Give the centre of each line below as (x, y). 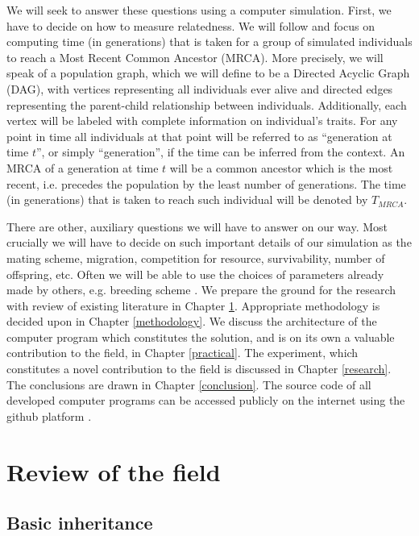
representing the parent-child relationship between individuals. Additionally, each (207, 104)
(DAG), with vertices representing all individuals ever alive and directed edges (200, 88)
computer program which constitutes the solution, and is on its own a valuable (201, 337)
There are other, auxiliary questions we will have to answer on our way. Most (197, 226)
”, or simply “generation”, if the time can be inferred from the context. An (220, 152)
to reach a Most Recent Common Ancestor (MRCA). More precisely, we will (195, 57)
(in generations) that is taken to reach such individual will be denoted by (187, 199)
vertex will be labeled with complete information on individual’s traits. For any (202, 120)
